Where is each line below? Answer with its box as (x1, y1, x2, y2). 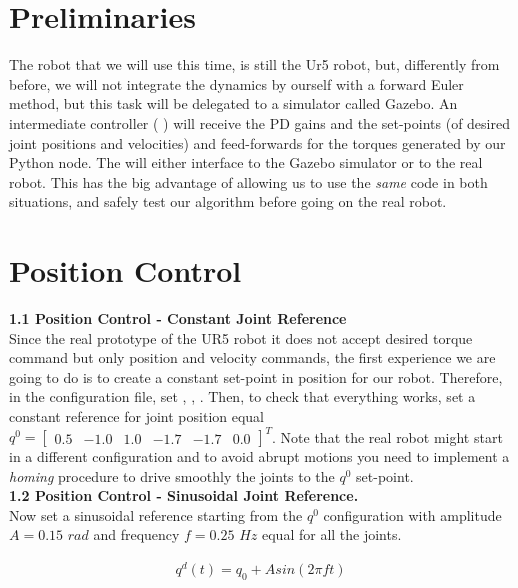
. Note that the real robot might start (272, 426, 503, 447)
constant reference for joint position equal (9, 405, 265, 426)
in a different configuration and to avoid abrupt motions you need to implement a (9, 446, 510, 467)
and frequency (93, 524, 180, 545)
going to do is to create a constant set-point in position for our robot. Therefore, (9, 366, 503, 387)
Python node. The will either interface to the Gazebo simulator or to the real (9, 152, 483, 173)
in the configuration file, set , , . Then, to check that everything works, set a (9, 386, 476, 407)
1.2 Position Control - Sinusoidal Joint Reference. (9, 485, 359, 506)
